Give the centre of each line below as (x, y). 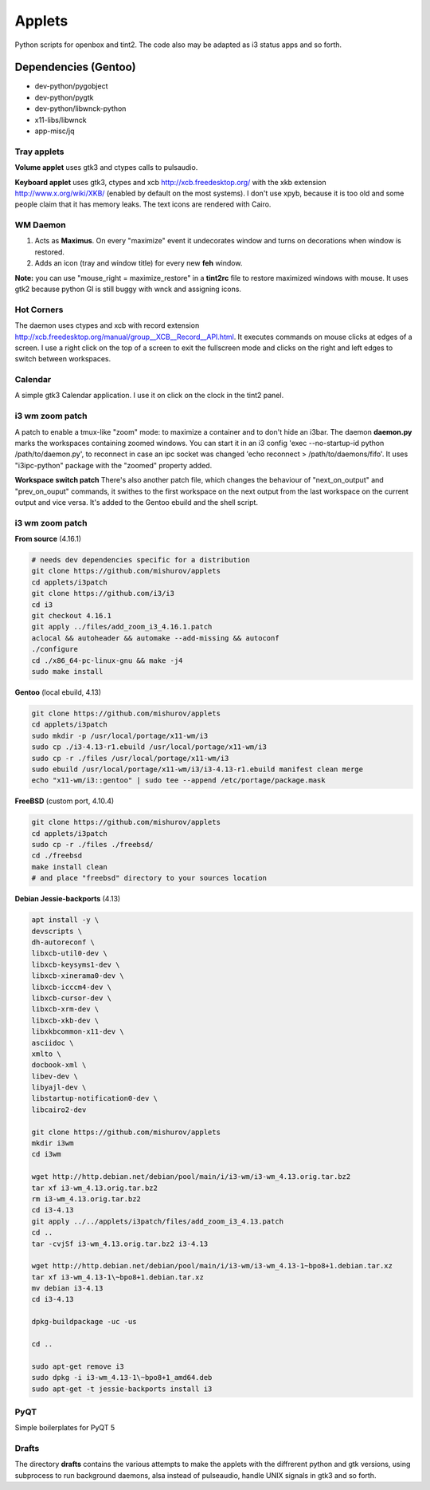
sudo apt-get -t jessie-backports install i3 (122, 1389)
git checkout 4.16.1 (71, 616)
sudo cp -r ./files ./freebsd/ (93, 845)
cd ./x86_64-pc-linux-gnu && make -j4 (107, 660)
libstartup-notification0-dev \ (95, 1098)
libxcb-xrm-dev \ (65, 1009)
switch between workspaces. (63, 359)
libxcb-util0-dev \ (69, 954)
